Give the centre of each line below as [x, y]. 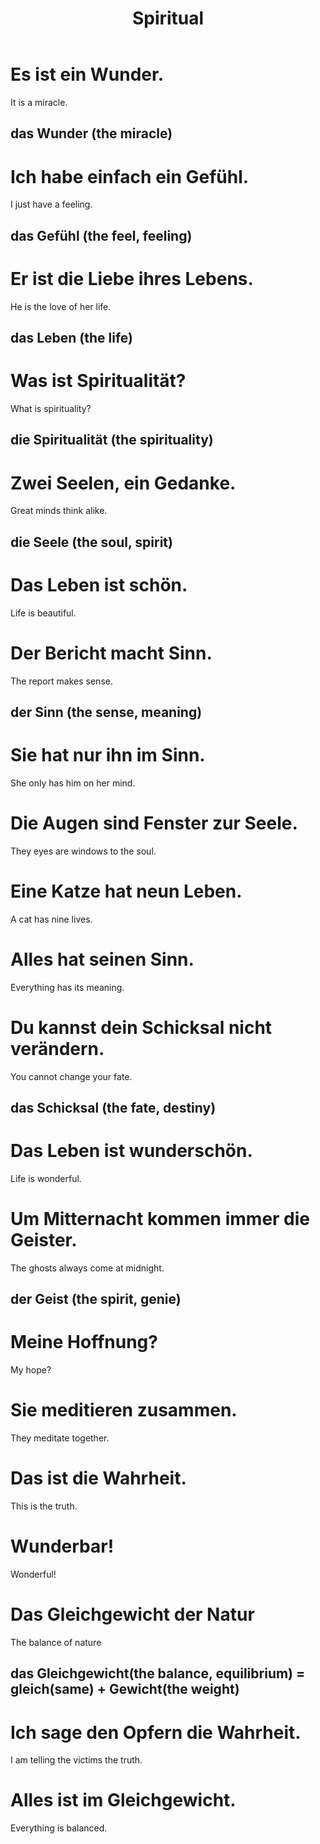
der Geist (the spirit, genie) [96, 1299]
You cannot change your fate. [71, 1076]
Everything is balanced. [59, 1828]
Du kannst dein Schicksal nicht [141, 1027]
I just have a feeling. [51, 204]
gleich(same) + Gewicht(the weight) [125, 1689]
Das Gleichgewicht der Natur [132, 1614]
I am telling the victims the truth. [76, 1760]
